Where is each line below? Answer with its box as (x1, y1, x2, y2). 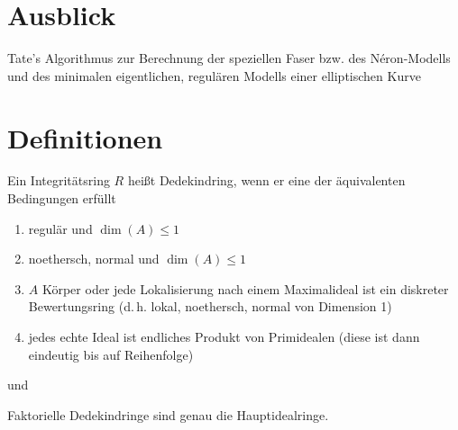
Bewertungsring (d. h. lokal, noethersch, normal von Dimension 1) (28, 297, 392, 316)
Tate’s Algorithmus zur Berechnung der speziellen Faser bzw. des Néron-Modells (7, 49, 451, 67)
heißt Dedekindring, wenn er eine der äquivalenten (127, 171, 406, 190)
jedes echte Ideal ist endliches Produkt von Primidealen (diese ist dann (28, 327, 420, 345)
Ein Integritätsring (7, 171, 110, 190)
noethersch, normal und (28, 249, 160, 268)
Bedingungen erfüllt (7, 189, 116, 208)
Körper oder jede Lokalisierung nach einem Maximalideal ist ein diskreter (41, 279, 449, 298)
